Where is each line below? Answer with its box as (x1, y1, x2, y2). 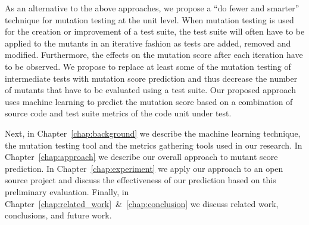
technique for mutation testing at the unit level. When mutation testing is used (5, 13, 294, 26)
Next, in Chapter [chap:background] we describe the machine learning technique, (5, 127, 301, 139)
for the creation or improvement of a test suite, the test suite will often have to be (5, 25, 305, 38)
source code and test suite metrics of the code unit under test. (5, 107, 232, 119)
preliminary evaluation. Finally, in (5, 185, 129, 198)
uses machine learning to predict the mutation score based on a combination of (5, 95, 293, 107)
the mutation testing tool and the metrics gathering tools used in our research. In (5, 138, 302, 151)
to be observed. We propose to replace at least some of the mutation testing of (5, 60, 291, 72)
